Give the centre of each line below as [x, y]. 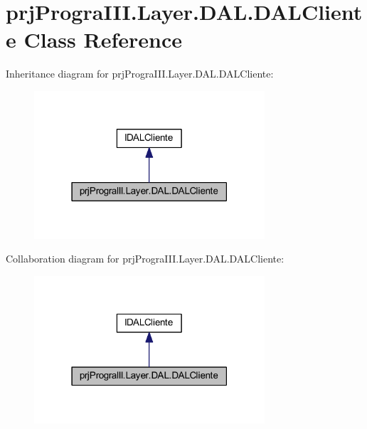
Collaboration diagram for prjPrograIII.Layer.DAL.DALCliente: [145, 259]
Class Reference [103, 39]
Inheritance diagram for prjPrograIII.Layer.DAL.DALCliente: [140, 74]
